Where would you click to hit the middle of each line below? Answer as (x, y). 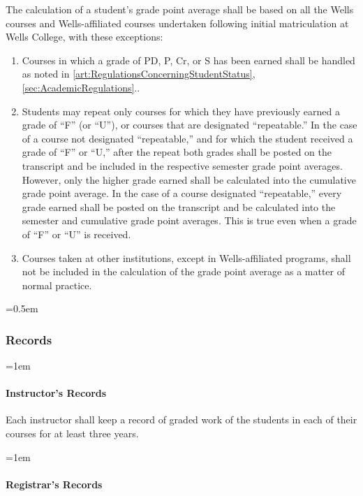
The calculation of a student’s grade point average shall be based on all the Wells (180, 9)
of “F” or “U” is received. (76, 234)
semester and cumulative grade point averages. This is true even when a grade (189, 220)
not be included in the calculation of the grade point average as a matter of (183, 271)
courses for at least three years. (72, 433)
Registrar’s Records (54, 484)
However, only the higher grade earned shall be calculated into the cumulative (189, 179)
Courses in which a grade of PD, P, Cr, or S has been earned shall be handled (188, 60)
